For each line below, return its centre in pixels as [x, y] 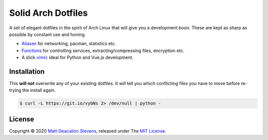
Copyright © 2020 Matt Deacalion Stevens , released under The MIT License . [88, 131]
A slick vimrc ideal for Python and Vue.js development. [77, 57]
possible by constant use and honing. [48, 34]
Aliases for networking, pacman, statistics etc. [69, 44]
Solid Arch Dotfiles [48, 13]
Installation [27, 71]
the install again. [39, 90]
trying [15, 90]
